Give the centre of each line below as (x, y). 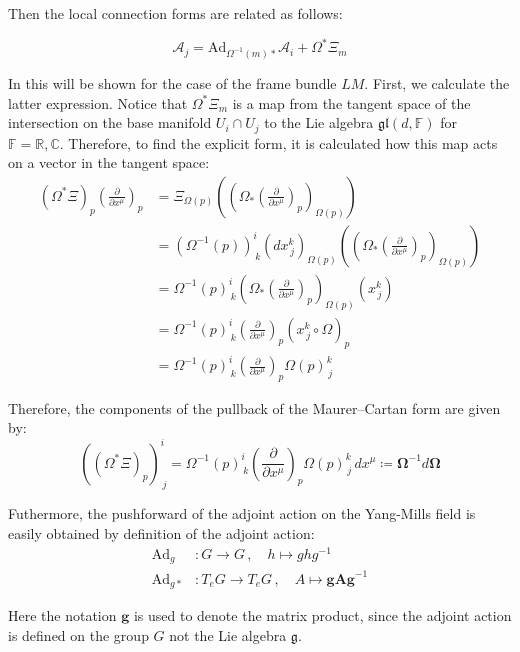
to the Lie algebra (319, 122)
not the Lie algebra (228, 634)
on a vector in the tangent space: (109, 162)
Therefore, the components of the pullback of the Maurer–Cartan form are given (254, 407)
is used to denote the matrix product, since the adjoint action (322, 615)
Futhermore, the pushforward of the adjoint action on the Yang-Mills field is (242, 513)
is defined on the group (78, 634)
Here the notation (62, 615)
